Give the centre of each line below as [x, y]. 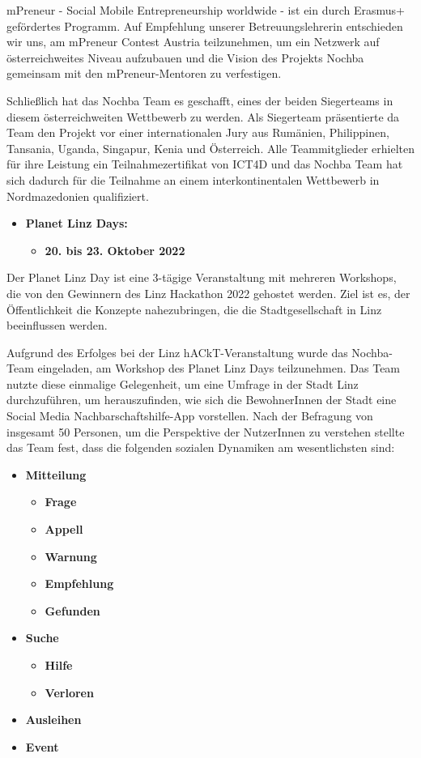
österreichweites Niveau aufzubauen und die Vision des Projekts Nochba [185, 57]
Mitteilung [56, 474]
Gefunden [72, 610]
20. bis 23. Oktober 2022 [115, 250]
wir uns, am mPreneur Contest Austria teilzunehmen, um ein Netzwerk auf [193, 42]
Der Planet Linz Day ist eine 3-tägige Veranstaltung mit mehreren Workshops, [202, 277]
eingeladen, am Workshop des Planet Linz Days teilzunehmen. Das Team [219, 368]
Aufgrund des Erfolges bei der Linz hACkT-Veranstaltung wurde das [177, 352]
